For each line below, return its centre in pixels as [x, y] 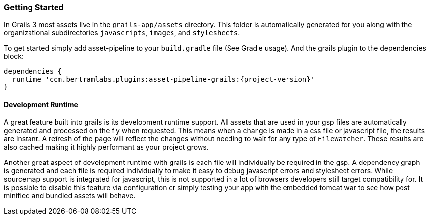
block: [14, 56]
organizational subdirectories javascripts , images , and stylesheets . [122, 33]
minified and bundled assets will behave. [70, 195]
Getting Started [34, 7]
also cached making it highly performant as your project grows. [106, 147]
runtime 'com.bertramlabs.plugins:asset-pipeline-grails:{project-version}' [163, 79]
